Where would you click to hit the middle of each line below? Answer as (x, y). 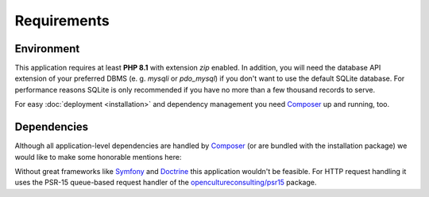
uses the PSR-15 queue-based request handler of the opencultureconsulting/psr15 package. (166, 183)
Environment (47, 49)
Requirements (62, 21)
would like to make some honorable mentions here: (98, 157)
